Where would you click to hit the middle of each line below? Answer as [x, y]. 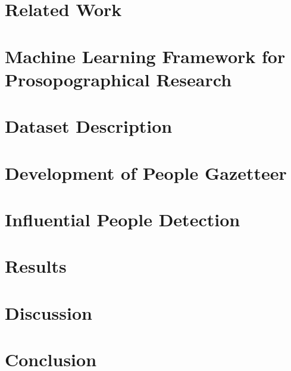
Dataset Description [89, 126]
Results [36, 266]
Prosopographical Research [118, 79]
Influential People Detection [123, 219]
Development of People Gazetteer [146, 172]
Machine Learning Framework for [145, 56]
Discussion [48, 312]
